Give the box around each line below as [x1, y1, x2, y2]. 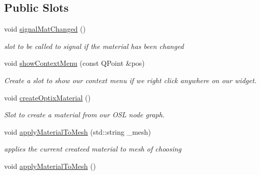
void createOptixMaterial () [4, 92, 91, 103]
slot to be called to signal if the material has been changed [4, 40, 184, 51]
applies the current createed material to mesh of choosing [4, 143, 181, 154]
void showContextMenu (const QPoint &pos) [4, 58, 145, 68]
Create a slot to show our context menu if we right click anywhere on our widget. [4, 74, 257, 85]
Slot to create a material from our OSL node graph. [4, 109, 165, 120]
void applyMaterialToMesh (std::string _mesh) [4, 126, 151, 137]
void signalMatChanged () [4, 23, 86, 34]
